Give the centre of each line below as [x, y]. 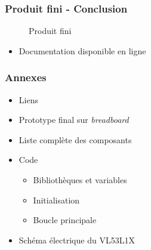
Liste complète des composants [75, 139]
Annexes [26, 77]
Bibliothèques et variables [80, 180]
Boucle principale [65, 220]
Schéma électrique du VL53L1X [77, 240]
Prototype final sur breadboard [74, 120]
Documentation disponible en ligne [82, 50]
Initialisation [56, 200]
